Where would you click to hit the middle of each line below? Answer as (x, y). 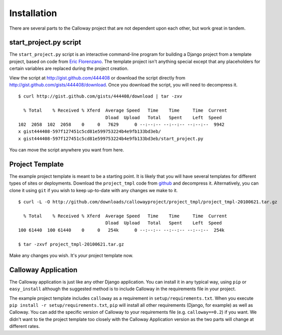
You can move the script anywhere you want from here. (67, 150)
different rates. (25, 326)
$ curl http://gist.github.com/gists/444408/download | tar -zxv (100, 96)
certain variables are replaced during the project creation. (69, 68)
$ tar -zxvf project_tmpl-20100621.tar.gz (71, 244)
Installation (33, 13)
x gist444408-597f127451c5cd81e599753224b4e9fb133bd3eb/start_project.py (111, 139)
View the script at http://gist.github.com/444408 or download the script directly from (97, 77)
